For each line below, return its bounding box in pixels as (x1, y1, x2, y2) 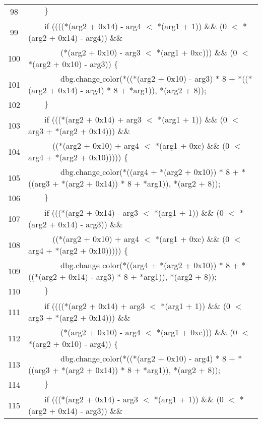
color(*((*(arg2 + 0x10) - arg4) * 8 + (102, 352, 235, 364)
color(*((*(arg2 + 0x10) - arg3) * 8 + (102, 73, 235, 84)
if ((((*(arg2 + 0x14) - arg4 (44, 20, 142, 32)
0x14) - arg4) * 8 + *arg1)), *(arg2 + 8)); (58, 84, 207, 96)
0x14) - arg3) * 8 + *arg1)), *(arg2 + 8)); (69, 271, 217, 282)
